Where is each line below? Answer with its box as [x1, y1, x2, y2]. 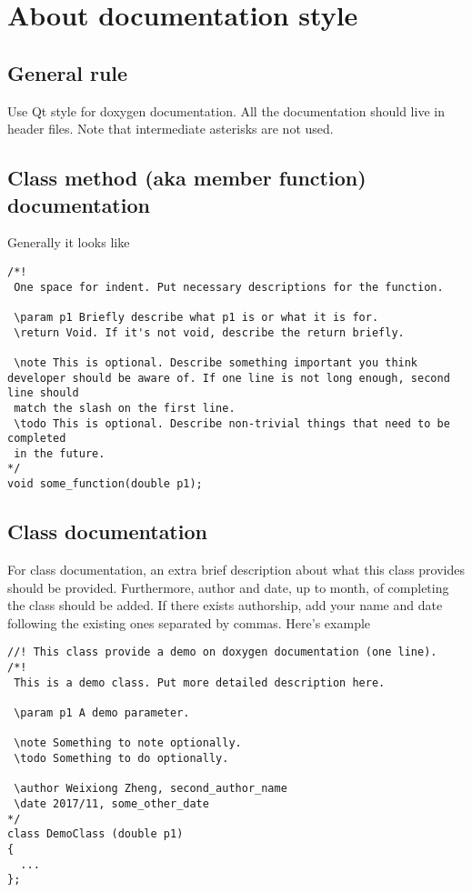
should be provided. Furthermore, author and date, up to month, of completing [7, 577, 449, 596]
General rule [7, 58, 128, 86]
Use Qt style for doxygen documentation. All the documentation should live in [7, 101, 445, 120]
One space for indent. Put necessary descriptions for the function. [14, 280, 444, 294]
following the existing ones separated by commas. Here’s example [7, 613, 371, 632]
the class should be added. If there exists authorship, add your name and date [7, 596, 443, 615]
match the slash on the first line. [14, 401, 236, 415]
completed [7, 432, 66, 446]
